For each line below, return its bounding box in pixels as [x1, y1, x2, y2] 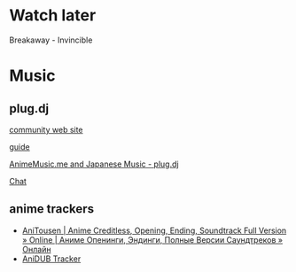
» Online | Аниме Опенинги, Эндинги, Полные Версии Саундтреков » [21, 234, 284, 245]
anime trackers [9, 201, 95, 217]
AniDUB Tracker [21, 253, 82, 264]
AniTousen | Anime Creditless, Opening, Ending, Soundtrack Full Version [21, 225, 287, 236]
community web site [9, 124, 83, 135]
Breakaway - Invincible [9, 35, 93, 45]
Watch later [9, 5, 97, 26]
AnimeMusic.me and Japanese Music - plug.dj [9, 159, 179, 169]
